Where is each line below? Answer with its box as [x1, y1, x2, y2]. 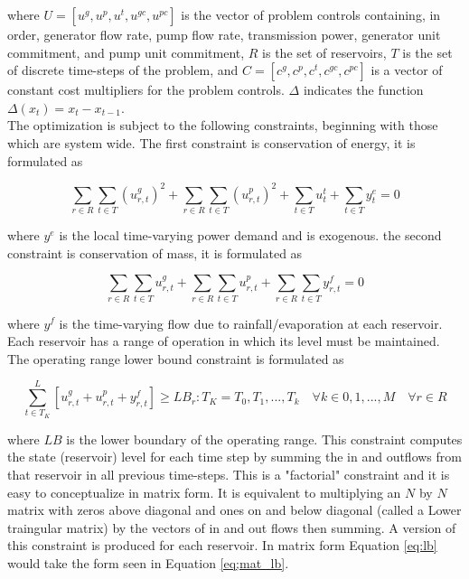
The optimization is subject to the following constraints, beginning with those [7, 116, 438, 135]
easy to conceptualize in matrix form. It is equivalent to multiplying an [7, 482, 401, 501]
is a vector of [371, 61, 443, 79]
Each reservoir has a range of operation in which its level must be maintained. [7, 332, 440, 350]
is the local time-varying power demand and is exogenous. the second [59, 225, 442, 244]
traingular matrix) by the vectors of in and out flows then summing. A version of [7, 518, 456, 537]
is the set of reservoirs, [262, 42, 387, 61]
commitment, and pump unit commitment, [7, 42, 245, 61]
